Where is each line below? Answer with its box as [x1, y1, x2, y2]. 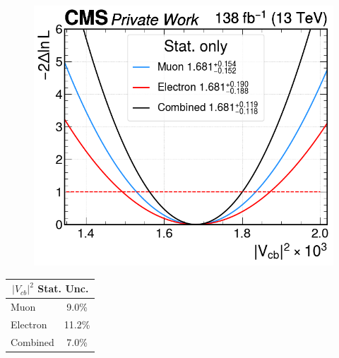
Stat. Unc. [37, 281, 89, 296]
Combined [11, 334, 54, 349]
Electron [11, 317, 47, 331]
